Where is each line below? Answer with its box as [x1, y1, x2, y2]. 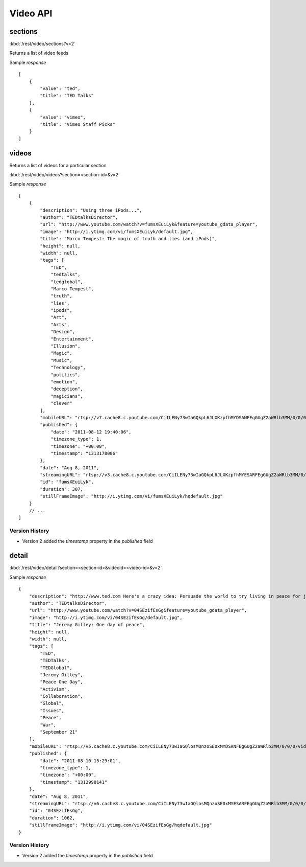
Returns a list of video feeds [9, 50, 69, 56]
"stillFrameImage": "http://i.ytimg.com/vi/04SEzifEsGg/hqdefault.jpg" [29, 822, 212, 828]
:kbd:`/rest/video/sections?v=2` [9, 41, 76, 47]
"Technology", [50, 364, 86, 371]
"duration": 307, [40, 486, 84, 492]
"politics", [50, 372, 81, 378]
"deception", [50, 386, 84, 392]
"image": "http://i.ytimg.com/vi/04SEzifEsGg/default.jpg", [29, 614, 183, 621]
